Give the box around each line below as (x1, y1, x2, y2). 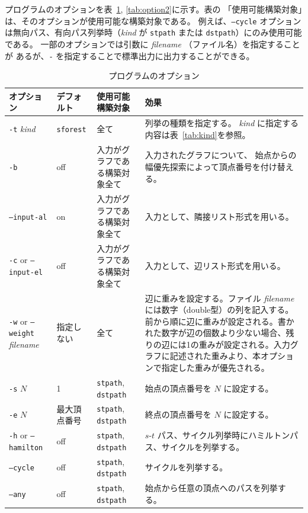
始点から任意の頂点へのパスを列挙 (145, 482, 278, 494)
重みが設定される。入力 (198, 338, 290, 350)
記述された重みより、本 (169, 350, 261, 362)
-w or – (9, 315, 35, 327)
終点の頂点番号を (145, 408, 211, 421)
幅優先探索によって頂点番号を (145, 161, 261, 173)
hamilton (9, 443, 43, 452)
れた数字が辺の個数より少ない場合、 (145, 326, 286, 339)
